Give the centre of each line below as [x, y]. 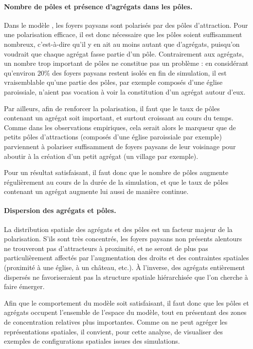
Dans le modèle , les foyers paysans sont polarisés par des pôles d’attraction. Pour [126, 25]
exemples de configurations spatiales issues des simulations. [92, 341]
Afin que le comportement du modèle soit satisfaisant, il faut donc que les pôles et [126, 302]
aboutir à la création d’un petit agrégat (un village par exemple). [101, 156]
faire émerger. [24, 286]
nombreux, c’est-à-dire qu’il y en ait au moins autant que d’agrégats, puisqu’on [122, 44]
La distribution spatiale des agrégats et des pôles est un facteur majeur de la [118, 229]
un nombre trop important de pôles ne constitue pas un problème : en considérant [126, 63]
